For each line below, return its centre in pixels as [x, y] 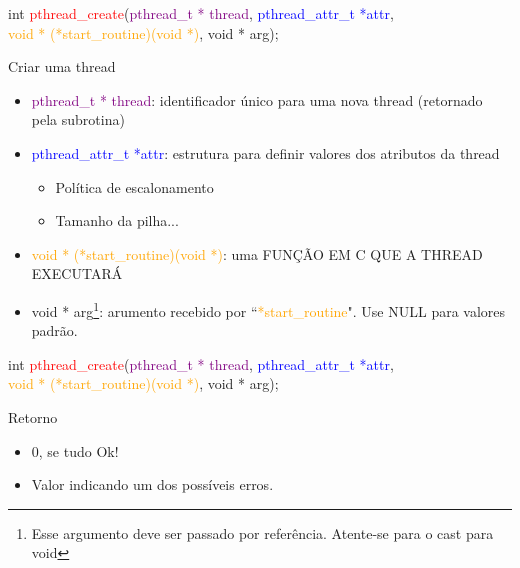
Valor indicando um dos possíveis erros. [152, 484]
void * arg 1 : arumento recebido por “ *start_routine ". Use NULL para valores [268, 309]
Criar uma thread [62, 66]
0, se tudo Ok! [75, 450]
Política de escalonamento [134, 186]
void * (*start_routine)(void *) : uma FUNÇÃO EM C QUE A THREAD [257, 253]
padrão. [54, 330]
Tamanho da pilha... [117, 220]
